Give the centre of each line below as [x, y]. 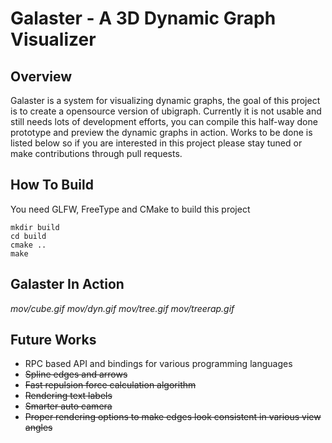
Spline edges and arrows [76, 374]
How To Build [52, 185]
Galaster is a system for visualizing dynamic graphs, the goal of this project [165, 100]
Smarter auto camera [68, 406]
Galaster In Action [67, 284]
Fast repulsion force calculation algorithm [110, 385]
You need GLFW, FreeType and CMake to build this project [130, 209]
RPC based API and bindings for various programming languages [158, 364]
